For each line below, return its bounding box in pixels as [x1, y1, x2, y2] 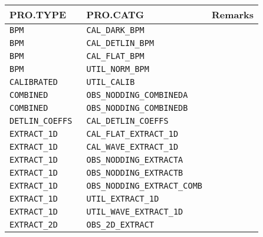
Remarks [212, 8, 254, 21]
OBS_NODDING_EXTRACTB [86, 168, 183, 177]
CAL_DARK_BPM [86, 25, 144, 35]
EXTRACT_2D [9, 220, 58, 229]
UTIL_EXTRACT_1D [86, 194, 159, 203]
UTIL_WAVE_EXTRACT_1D [86, 207, 183, 216]
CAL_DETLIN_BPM [86, 38, 154, 48]
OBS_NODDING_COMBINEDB [86, 103, 188, 113]
